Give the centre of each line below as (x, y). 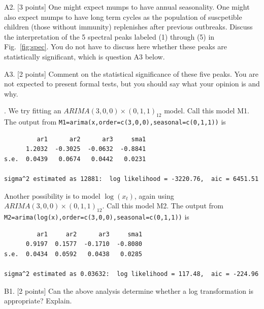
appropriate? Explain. (38, 301)
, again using (154, 195)
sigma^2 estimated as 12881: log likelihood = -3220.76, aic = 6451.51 (131, 179)
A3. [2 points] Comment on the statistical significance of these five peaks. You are (131, 73)
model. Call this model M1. (207, 111)
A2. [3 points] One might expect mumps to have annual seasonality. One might (127, 7)
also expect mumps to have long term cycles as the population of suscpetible (123, 17)
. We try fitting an (33, 111)
